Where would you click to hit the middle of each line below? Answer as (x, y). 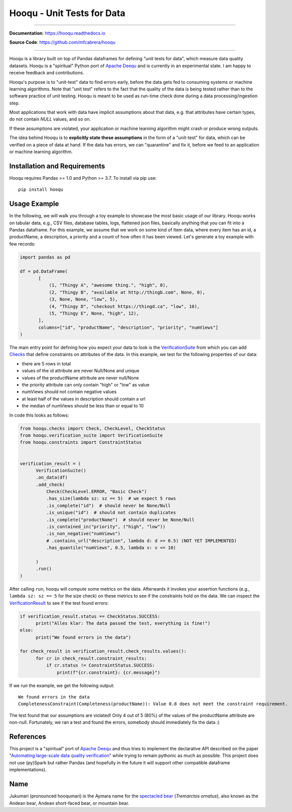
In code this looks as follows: (39, 415)
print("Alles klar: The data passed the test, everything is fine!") (123, 623)
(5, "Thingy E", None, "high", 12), (94, 313)
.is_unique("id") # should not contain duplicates (111, 513)
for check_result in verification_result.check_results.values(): (103, 651)
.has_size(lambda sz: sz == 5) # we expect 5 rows (111, 499)
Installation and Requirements (57, 166)
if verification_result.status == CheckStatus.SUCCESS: (90, 616)
